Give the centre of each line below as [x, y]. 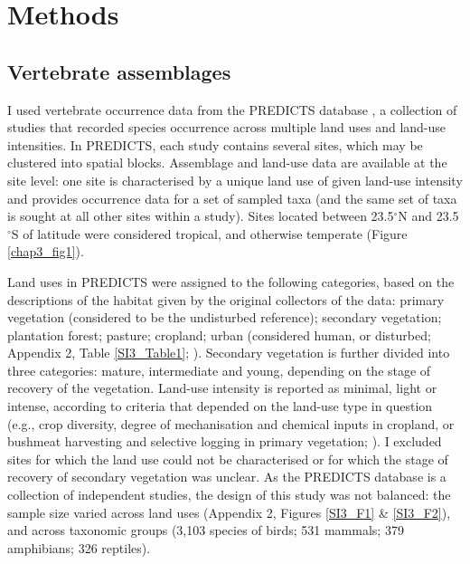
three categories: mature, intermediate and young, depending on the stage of [219, 370]
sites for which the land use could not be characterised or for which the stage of [228, 459]
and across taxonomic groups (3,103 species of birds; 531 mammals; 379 [206, 530]
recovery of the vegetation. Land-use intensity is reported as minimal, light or [222, 388]
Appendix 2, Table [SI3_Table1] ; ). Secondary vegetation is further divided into [229, 353]
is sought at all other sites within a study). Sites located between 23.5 [201, 216]
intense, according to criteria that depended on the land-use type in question [220, 406]
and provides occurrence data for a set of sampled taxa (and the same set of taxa [232, 198]
